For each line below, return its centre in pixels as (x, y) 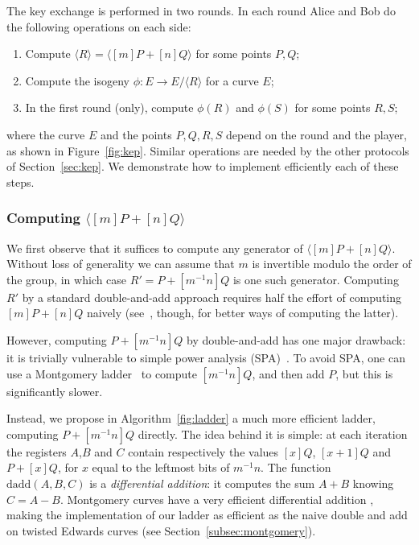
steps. (21, 182)
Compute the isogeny (77, 80)
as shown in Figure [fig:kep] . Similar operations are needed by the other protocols (208, 150)
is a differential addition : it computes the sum (202, 483)
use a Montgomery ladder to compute (102, 373)
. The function (296, 467)
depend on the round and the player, (316, 134)
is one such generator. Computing (316, 279)
